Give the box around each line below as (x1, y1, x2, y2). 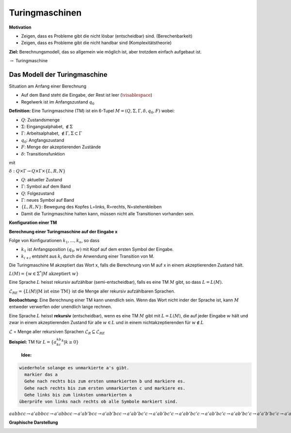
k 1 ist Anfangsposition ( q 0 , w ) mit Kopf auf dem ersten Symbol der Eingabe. (21, 246, 174, 254)
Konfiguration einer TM (9, 220, 57, 225)
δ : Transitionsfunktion (21, 151, 65, 156)
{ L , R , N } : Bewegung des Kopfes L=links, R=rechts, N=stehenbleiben (21, 204, 162, 210)
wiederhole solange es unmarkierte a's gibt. (19, 365, 129, 370)
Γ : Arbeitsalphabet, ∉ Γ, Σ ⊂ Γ (21, 130, 82, 136)
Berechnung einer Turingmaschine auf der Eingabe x (9, 228, 118, 234)
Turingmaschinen (9, 7, 82, 18)
